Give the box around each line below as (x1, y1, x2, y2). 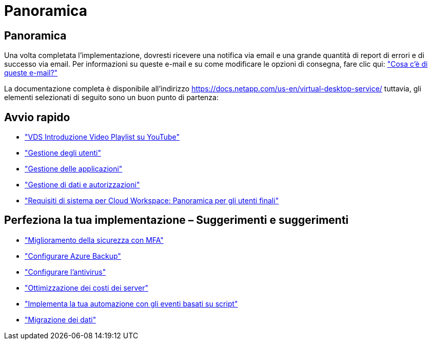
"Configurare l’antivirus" (25, 267, 106, 276)
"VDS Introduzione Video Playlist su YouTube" (25, 132, 180, 142)
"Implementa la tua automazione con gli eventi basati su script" (25, 299, 238, 308)
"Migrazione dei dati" (25, 315, 96, 324)
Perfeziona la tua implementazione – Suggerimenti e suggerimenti (4, 214, 349, 227)
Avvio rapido (4, 110, 70, 124)
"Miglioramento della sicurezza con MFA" (25, 235, 164, 244)
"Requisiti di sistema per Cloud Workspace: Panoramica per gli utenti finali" (25, 196, 279, 205)
